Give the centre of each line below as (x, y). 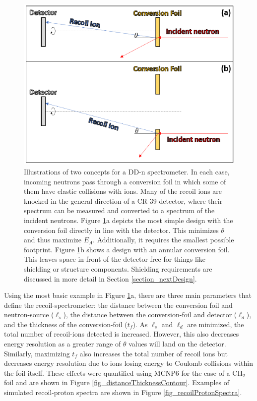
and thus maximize (53, 240)
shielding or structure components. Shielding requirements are (118, 268)
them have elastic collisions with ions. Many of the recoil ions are (123, 191)
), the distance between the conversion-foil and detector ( (150, 315)
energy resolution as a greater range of (63, 344)
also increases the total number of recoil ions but (154, 353)
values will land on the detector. (177, 344)
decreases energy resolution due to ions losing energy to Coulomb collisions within (128, 363)
